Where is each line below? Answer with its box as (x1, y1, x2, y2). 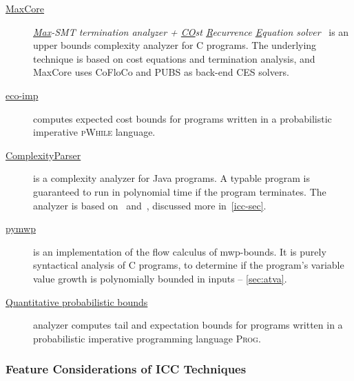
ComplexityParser (6, 147, 81, 162)
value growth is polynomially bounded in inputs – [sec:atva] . (33, 271, 287, 285)
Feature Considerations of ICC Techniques (6, 360, 247, 378)
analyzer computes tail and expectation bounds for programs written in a (33, 318, 343, 332)
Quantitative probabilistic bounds (6, 294, 148, 309)
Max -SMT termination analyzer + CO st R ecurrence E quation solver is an (33, 24, 349, 39)
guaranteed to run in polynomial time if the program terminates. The (33, 184, 326, 198)
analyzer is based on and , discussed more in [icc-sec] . (33, 198, 267, 212)
